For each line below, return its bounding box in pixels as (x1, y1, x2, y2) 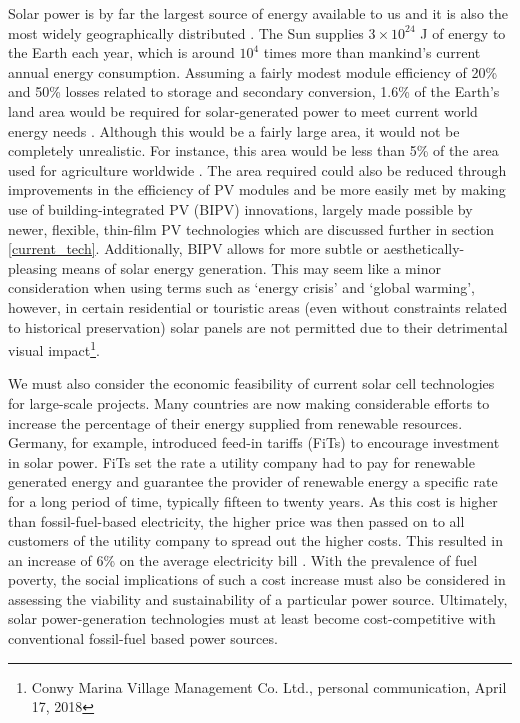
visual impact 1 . (8, 337, 100, 360)
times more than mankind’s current (263, 42, 481, 63)
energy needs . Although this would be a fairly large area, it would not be (8, 120, 460, 141)
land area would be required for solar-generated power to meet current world (8, 100, 478, 121)
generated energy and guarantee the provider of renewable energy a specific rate (8, 471, 498, 492)
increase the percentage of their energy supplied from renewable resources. (8, 412, 463, 433)
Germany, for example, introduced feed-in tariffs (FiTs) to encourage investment (8, 432, 500, 453)
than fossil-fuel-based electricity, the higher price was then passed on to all (8, 510, 465, 531)
